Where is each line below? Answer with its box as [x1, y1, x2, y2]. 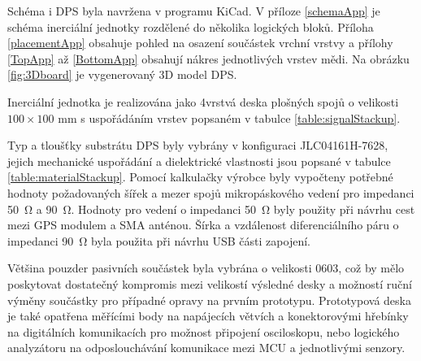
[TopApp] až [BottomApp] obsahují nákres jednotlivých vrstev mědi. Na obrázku [7, 50, 410, 67]
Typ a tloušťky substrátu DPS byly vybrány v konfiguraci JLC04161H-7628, [7, 137, 388, 154]
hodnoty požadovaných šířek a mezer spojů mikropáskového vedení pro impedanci [7, 184, 414, 201]
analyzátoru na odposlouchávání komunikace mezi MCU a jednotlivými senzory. [7, 339, 406, 356]
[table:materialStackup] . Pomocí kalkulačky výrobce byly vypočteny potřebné [7, 168, 393, 185]
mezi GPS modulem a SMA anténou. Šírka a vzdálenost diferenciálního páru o [7, 216, 399, 233]
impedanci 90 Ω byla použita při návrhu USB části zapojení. [7, 232, 310, 249]
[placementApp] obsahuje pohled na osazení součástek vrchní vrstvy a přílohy [7, 34, 393, 51]
